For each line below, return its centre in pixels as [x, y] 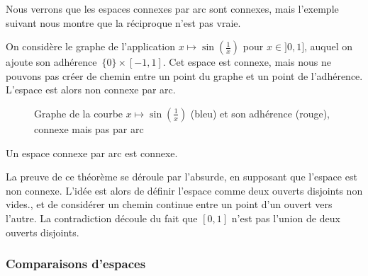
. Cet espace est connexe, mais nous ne [247, 62]
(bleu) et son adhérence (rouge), [260, 113]
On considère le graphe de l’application [90, 46]
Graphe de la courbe [79, 113]
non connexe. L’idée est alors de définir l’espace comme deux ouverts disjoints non [184, 190]
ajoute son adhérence [51, 62]
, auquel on [329, 46]
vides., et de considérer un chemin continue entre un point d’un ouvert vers [169, 204]
